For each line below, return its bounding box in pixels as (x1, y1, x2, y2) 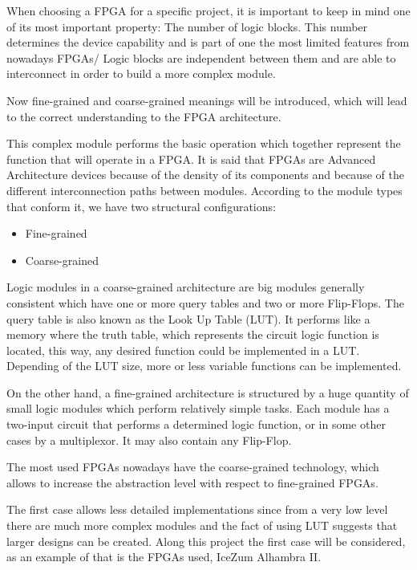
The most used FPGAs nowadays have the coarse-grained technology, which (6, 458, 379, 475)
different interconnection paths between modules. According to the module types (6, 181, 403, 198)
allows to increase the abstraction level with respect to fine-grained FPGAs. (6, 474, 379, 491)
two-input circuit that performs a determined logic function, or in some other (6, 416, 386, 433)
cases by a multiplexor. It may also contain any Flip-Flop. (6, 431, 292, 448)
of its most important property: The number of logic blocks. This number (6, 18, 368, 35)
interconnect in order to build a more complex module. (6, 65, 276, 82)
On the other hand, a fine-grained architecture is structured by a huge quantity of (6, 384, 409, 401)
